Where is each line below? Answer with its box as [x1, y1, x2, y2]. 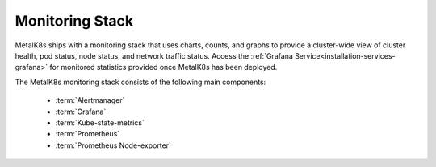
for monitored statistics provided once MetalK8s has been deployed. [49, 63, 278, 72]
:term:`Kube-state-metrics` [55, 117, 145, 128]
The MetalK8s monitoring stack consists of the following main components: [15, 77, 266, 87]
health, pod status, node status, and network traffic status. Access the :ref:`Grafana [15, 51, 294, 60]
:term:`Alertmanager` [55, 96, 125, 105]
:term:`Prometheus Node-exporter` [55, 141, 171, 150]
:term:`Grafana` [55, 107, 107, 116]
